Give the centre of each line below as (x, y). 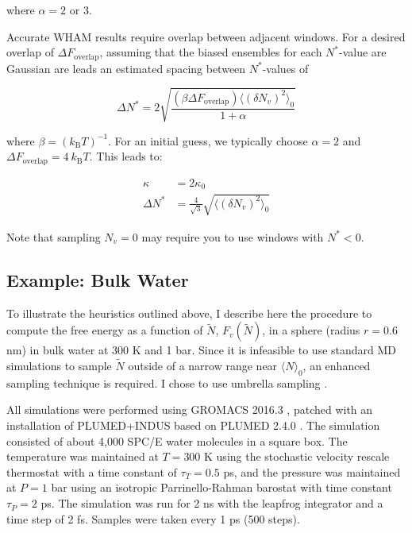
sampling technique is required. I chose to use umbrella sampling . (167, 382)
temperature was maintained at (83, 456)
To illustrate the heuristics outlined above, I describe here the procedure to (189, 313)
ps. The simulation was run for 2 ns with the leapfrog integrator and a (212, 503)
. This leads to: (126, 156)
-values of (285, 68)
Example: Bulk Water (98, 279)
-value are (363, 52)
